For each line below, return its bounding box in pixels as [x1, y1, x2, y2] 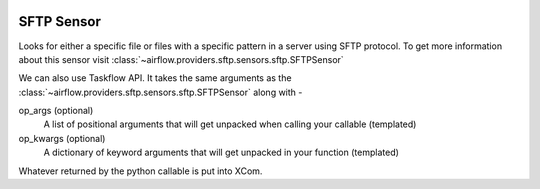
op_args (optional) [18, 105, 94, 117]
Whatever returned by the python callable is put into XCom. [18, 165, 263, 177]
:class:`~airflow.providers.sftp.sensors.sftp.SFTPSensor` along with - [18, 86, 303, 98]
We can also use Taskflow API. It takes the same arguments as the [18, 72, 292, 84]
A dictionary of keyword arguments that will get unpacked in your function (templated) [43, 146, 400, 159]
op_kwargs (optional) [18, 132, 106, 144]
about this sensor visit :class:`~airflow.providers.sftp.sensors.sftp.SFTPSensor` [18, 53, 344, 65]
